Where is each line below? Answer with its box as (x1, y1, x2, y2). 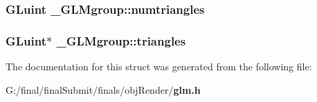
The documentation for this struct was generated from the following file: (6, 59, 312, 74)
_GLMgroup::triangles (56, 32, 186, 49)
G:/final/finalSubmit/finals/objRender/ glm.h (6, 82, 201, 96)
